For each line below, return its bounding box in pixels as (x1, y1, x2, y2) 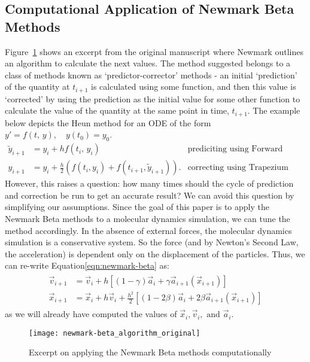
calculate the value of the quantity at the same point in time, (5, 104, 229, 117)
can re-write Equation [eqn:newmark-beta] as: (5, 259, 169, 272)
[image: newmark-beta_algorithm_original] (29, 328, 200, 337)
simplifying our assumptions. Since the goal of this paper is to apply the (5, 200, 269, 213)
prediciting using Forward (187, 145, 283, 154)
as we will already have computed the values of (5, 308, 177, 320)
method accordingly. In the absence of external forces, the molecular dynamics (5, 224, 292, 236)
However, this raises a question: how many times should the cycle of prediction (5, 177, 294, 190)
